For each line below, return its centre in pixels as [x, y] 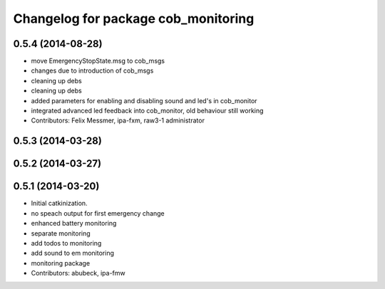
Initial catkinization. [60, 204]
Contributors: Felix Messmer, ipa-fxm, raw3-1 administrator [118, 120]
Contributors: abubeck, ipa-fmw [78, 273]
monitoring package [61, 263]
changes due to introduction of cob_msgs [92, 70]
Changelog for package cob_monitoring [134, 19]
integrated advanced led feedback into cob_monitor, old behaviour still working [147, 111]
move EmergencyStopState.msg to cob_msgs [98, 61]
